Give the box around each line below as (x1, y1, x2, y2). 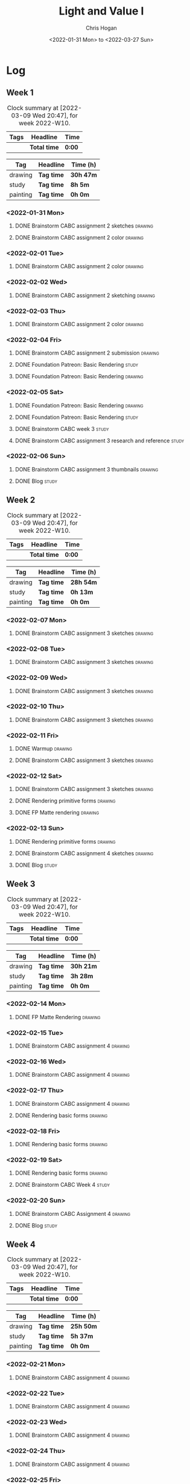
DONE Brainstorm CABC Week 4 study (14, 1181, 110, 1189)
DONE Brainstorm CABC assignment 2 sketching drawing (14, 292, 156, 299)
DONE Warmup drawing (14, 745, 72, 752)
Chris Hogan (85, 24, 118, 31)
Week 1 (6, 88, 34, 98)
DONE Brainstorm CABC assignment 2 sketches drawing (14, 222, 154, 229)
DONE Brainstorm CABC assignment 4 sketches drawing (14, 849, 154, 857)
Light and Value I (59, 4, 144, 18)
